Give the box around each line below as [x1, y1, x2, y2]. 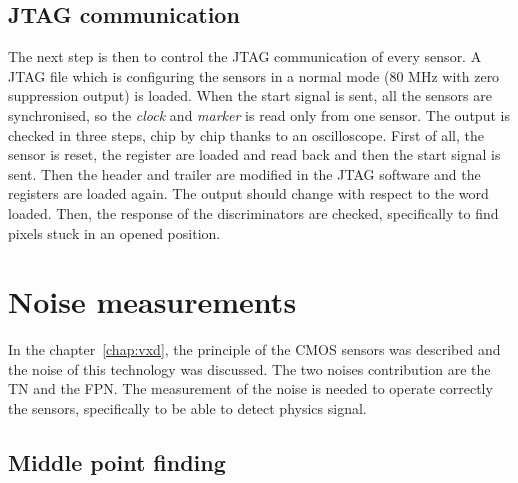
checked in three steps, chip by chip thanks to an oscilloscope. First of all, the [8, 124, 484, 145]
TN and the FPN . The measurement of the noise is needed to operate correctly [8, 378, 493, 399]
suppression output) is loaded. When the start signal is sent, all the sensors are [8, 85, 492, 106]
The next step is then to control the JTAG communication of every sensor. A [8, 46, 482, 67]
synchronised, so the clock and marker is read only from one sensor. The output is [8, 104, 510, 125]
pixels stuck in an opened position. [8, 222, 221, 243]
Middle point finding [8, 447, 226, 478]
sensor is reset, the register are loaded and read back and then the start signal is [8, 144, 501, 165]
